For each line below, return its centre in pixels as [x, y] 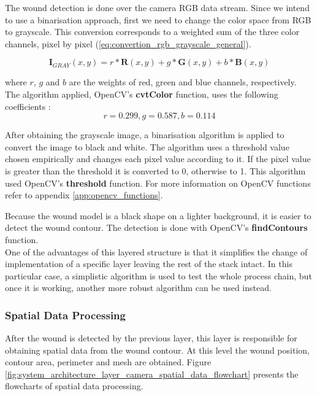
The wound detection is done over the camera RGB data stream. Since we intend [157, 7]
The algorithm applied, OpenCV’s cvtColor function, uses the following [142, 94]
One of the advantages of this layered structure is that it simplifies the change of [156, 251]
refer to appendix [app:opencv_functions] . [84, 195]
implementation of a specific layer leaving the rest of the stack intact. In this [149, 264]
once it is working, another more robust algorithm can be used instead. [138, 288]
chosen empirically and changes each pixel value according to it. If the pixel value [158, 159]
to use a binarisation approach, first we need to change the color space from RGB [158, 19]
